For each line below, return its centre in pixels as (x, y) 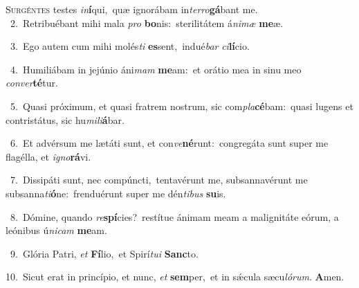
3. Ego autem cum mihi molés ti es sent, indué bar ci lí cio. (130, 46)
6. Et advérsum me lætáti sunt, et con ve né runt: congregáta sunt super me (169, 143)
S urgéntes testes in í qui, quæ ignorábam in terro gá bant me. (132, 9)
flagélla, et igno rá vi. (48, 156)
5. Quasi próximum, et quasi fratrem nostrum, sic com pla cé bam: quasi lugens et (182, 106)
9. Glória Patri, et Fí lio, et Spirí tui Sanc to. (104, 253)
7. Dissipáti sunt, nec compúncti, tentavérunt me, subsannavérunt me (159, 180)
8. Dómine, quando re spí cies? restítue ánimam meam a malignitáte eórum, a (174, 216)
